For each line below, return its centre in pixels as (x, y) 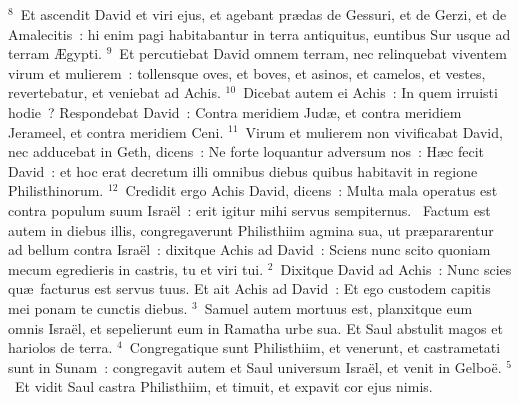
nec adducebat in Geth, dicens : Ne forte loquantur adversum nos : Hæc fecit (246, 151)
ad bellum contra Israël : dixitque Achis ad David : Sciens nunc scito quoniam (249, 249)
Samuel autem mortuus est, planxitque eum (338, 307)
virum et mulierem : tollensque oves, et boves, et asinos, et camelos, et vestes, (247, 72)
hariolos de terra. (60, 347)
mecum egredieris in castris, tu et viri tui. (136, 268)
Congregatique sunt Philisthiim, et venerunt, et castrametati (315, 347)
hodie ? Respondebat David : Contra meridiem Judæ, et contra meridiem (235, 111)
